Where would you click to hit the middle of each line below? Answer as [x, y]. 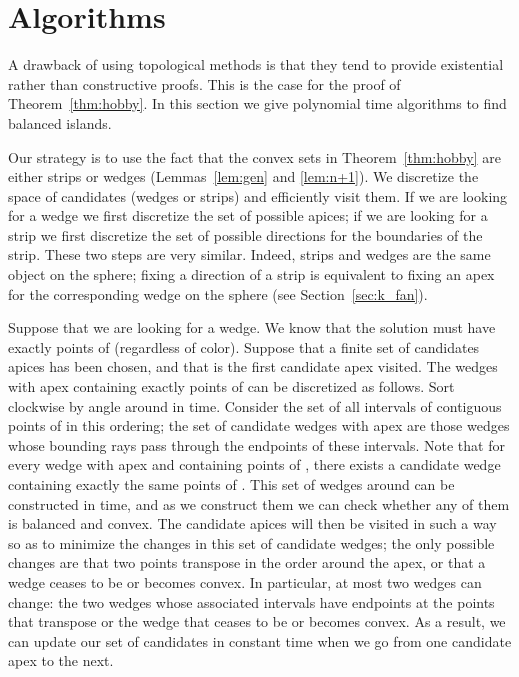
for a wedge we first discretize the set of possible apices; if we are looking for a [248, 215]
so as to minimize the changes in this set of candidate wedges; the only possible [251, 542]
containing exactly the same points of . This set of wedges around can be [231, 484]
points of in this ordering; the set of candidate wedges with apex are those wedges [259, 425]
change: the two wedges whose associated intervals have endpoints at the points [251, 601]
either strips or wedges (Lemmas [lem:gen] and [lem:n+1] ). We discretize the [243, 176]
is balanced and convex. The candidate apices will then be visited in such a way [252, 523]
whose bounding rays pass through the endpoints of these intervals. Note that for [256, 444]
